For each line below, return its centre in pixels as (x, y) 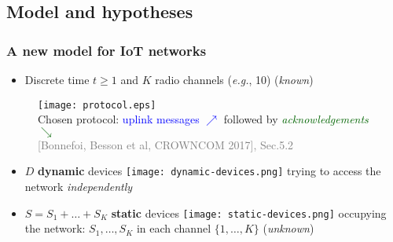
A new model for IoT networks (107, 50)
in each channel (174, 228)
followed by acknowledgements (296, 119)
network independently (79, 187)
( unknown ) (288, 228)
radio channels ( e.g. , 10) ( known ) (234, 79)
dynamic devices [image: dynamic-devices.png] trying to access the (209, 171)
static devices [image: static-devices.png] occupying (249, 213)
